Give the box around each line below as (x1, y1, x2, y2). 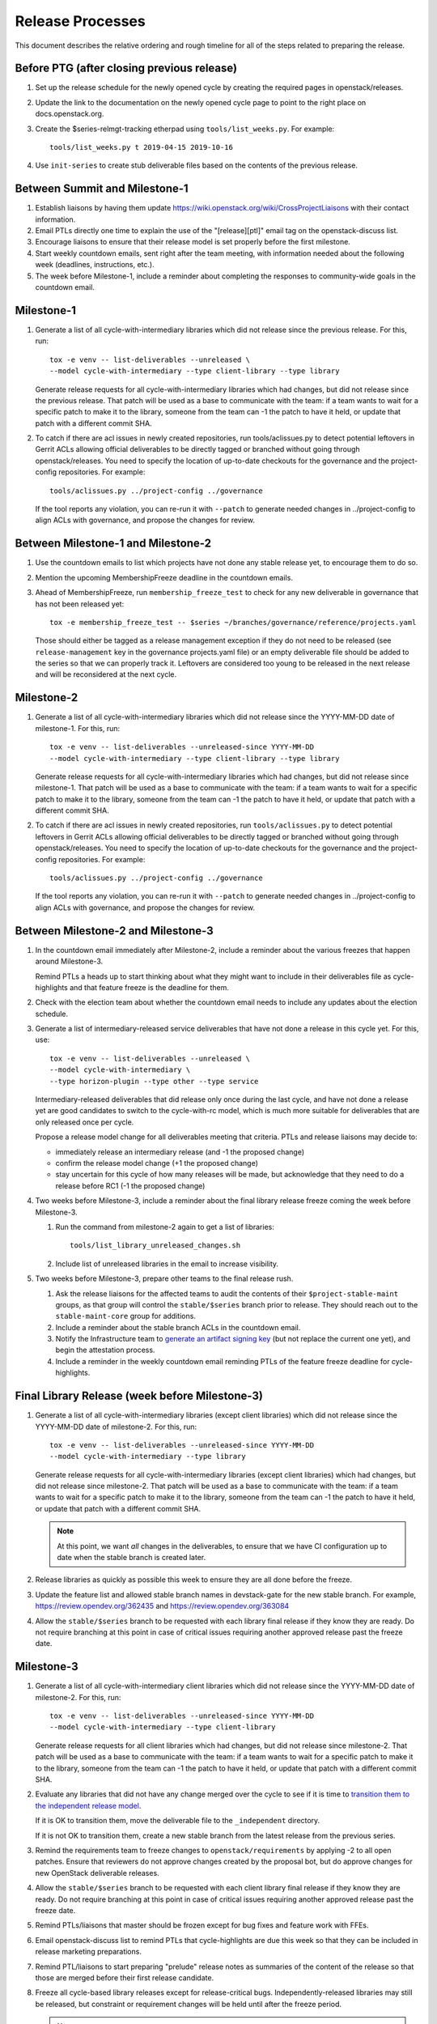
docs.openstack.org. (35, 109, 104, 119)
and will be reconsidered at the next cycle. (35, 670, 177, 679)
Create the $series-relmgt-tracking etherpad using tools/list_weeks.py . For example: (35, 124, 335, 134)
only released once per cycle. (35, 1117, 134, 1127)
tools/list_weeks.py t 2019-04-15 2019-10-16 (49, 142, 234, 152)
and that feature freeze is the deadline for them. (69, 982, 230, 992)
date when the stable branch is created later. (57, 1553, 206, 1563)
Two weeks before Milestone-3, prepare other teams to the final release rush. (35, 1274, 294, 1283)
